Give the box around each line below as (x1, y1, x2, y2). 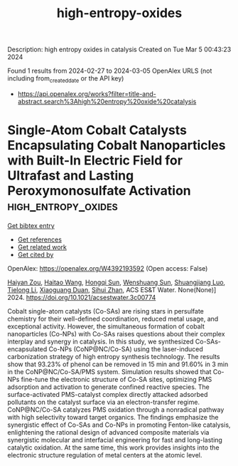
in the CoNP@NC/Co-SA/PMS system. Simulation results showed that (7, 367, 212, 376)
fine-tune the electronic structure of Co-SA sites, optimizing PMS (21, 375, 212, 383)
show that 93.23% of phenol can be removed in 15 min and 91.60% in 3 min (7, 360, 229, 368)
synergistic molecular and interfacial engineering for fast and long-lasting (7, 435, 222, 444)
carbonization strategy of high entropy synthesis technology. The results (7, 352, 220, 361)
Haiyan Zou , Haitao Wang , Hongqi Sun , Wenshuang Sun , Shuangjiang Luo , (7, 278, 226, 286)
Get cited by (17, 250, 54, 259)
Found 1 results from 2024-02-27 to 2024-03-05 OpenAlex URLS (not (7, 66, 212, 76)
